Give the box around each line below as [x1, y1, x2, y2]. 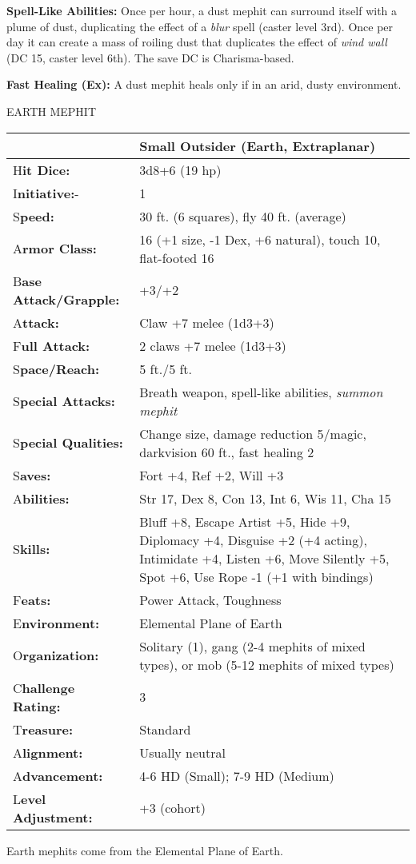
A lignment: [13, 743, 83, 762]
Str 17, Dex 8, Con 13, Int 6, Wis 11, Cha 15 [139, 488, 391, 508]
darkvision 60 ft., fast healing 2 [139, 442, 314, 461]
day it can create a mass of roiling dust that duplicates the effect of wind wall [6, 34, 387, 50]
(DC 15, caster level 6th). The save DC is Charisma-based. [6, 49, 294, 66]
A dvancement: [13, 766, 103, 785]
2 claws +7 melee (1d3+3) [139, 336, 286, 355]
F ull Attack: [13, 336, 90, 355]
